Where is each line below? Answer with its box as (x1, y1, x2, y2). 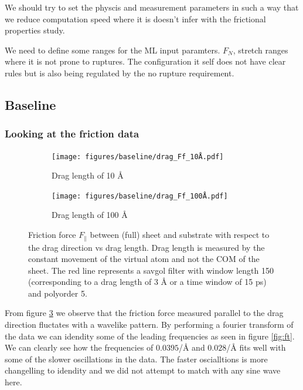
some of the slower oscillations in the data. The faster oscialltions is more (5, 352, 268, 365)
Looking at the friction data (5, 126, 139, 141)
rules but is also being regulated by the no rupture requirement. (5, 66, 234, 79)
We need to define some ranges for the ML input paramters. (5, 43, 220, 56)
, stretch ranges (233, 43, 288, 56)
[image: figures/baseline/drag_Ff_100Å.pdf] (52, 191, 228, 200)
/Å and (178, 341, 205, 354)
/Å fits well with (226, 341, 286, 354)
